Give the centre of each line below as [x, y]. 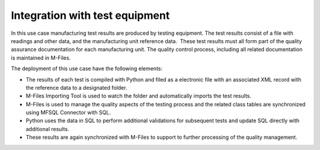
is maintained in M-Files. [41, 58]
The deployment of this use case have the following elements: [87, 69]
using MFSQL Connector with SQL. [68, 113]
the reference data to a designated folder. [76, 87]
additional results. [47, 129]
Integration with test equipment [90, 15]
